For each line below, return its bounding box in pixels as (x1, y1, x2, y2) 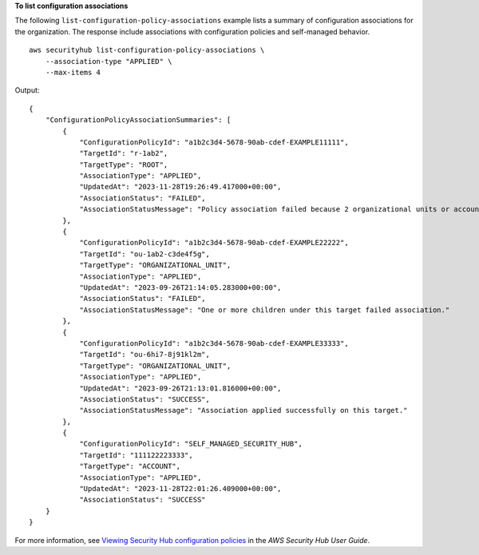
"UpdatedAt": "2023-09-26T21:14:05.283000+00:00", (79, 283, 282, 291)
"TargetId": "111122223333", (79, 450, 193, 459)
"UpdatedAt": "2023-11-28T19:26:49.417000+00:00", (79, 182, 282, 192)
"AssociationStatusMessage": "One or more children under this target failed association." (79, 305, 450, 315)
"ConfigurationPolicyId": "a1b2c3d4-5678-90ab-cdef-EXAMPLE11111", (79, 137, 349, 147)
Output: (14, 85, 40, 95)
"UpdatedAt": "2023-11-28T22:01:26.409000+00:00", (79, 484, 282, 494)
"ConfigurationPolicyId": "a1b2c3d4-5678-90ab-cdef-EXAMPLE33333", (79, 339, 349, 347)
